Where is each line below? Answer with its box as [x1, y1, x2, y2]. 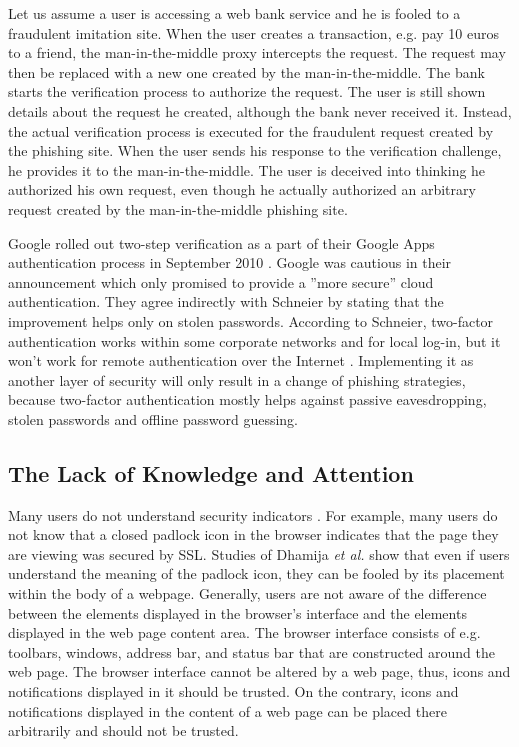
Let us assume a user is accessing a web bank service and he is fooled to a [8, 3, 461, 23]
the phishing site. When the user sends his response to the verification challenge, [8, 140, 502, 161]
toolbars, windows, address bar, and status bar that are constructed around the [8, 641, 495, 662]
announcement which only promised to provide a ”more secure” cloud [8, 271, 434, 292]
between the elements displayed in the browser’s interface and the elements [8, 602, 467, 623]
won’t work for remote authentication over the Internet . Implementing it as [8, 350, 474, 371]
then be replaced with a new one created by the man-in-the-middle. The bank [8, 61, 485, 82]
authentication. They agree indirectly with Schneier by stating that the [8, 291, 444, 312]
